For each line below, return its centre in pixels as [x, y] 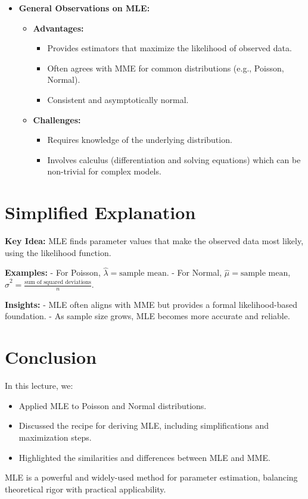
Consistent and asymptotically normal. [118, 99]
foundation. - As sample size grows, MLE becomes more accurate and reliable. [147, 316]
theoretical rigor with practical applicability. [85, 489]
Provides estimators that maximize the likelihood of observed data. [169, 48]
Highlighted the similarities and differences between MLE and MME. [144, 457]
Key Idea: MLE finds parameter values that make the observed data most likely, [154, 241]
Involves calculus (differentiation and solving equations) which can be [174, 159]
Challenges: [57, 119]
